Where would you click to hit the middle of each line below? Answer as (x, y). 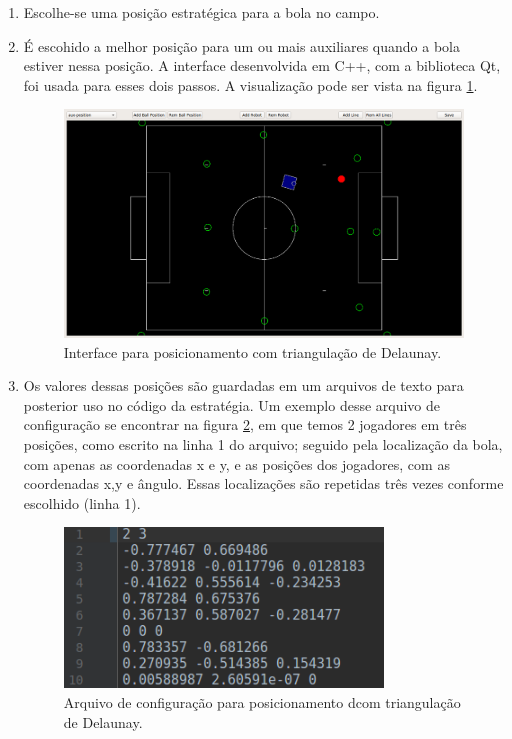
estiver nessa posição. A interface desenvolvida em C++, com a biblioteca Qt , (262, 65)
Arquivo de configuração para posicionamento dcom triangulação (262, 701)
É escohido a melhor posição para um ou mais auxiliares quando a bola (241, 45)
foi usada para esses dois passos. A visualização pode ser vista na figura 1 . (250, 84)
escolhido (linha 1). (82, 502)
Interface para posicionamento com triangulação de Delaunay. (252, 351)
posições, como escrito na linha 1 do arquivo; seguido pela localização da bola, (263, 443)
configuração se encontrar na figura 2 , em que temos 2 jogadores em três (245, 424)
